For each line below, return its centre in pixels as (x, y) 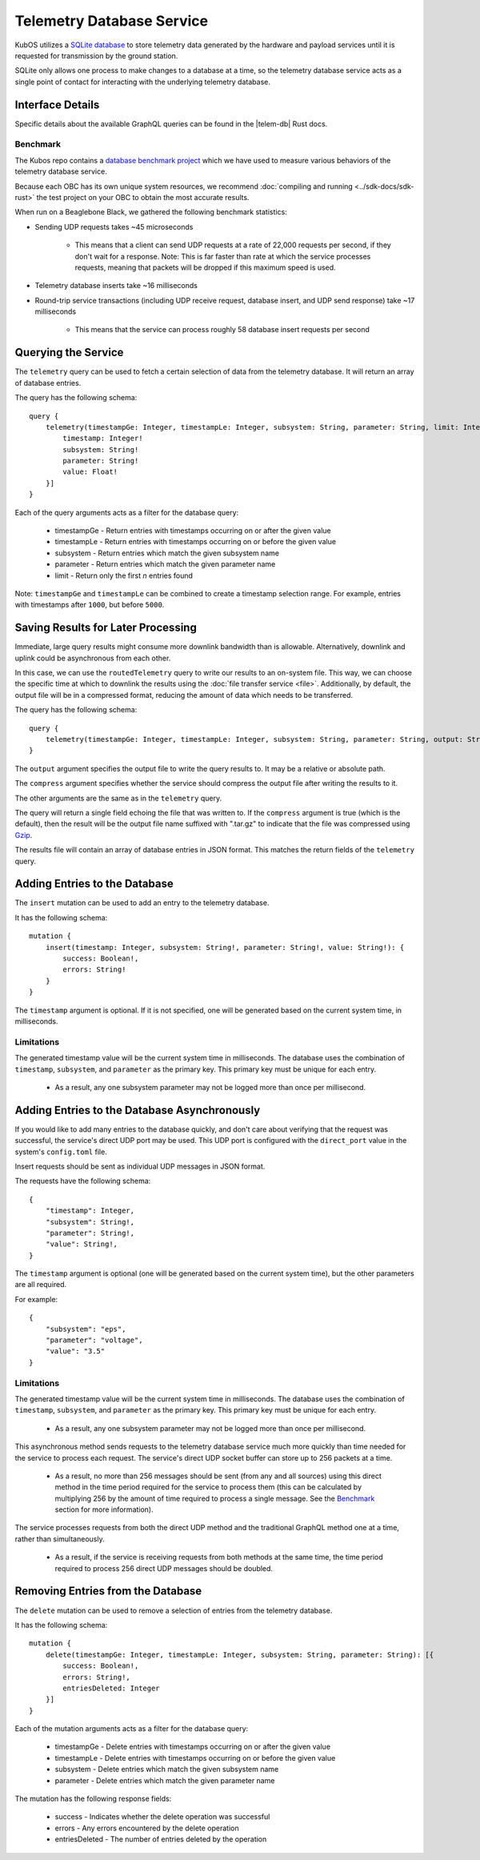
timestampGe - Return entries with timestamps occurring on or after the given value (193, 531)
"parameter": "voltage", (94, 1340)
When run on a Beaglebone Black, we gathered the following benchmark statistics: (151, 212)
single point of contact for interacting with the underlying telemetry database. (143, 82)
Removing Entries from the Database (108, 1591)
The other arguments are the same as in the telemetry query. (118, 798)
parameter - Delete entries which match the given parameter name (165, 1780)
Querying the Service (69, 353)
